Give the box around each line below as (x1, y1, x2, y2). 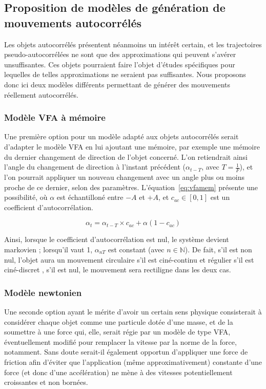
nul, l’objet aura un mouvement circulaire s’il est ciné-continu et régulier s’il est (4, 254, 254, 265)
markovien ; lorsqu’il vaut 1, (4, 244, 93, 254)
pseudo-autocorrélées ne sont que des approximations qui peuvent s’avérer (4, 49, 236, 60)
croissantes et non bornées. (4, 377, 88, 387)
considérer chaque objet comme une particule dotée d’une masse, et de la (4, 316, 233, 327)
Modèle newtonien (4, 286, 82, 299)
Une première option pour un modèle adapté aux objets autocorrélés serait (4, 131, 239, 142)
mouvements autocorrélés (4, 14, 142, 30)
